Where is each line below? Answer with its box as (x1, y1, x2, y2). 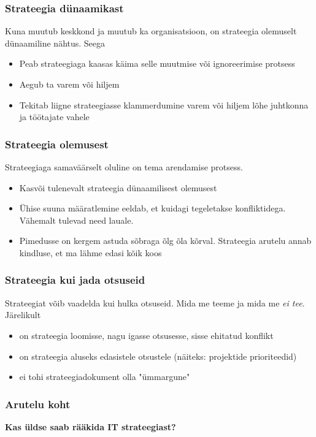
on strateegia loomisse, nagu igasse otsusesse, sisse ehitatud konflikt (19, 329, 274, 341)
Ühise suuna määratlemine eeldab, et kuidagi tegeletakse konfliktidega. (19, 202, 286, 215)
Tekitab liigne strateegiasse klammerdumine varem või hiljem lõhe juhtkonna (19, 98, 309, 111)
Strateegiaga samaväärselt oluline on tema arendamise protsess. (5, 161, 243, 173)
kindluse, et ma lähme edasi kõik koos (19, 246, 162, 259)
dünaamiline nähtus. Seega (5, 36, 106, 49)
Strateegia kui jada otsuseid (5, 272, 145, 287)
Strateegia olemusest (5, 136, 109, 151)
